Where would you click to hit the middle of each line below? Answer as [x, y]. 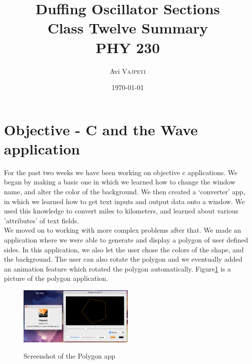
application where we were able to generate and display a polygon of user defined [126, 239]
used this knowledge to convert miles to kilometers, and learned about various [121, 211]
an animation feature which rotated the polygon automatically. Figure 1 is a [118, 268]
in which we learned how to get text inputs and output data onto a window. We [125, 201]
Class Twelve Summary [128, 28]
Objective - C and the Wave [101, 129]
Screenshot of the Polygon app [70, 356]
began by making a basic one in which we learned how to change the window [120, 182]
